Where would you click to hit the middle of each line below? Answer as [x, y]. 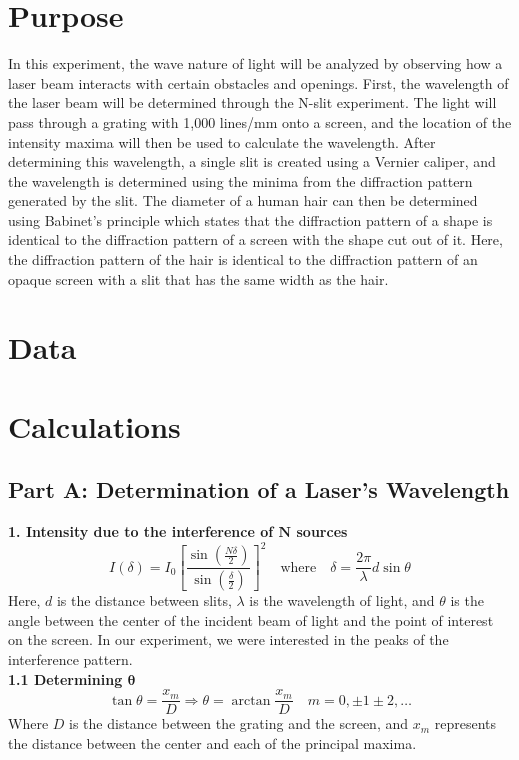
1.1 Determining [65, 678]
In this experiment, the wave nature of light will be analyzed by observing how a [255, 63]
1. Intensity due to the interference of [141, 531]
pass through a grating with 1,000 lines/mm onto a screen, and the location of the [260, 121]
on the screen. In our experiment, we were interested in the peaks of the [228, 639]
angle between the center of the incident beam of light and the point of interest [251, 619]
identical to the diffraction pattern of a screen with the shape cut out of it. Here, [255, 239]
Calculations [94, 425]
